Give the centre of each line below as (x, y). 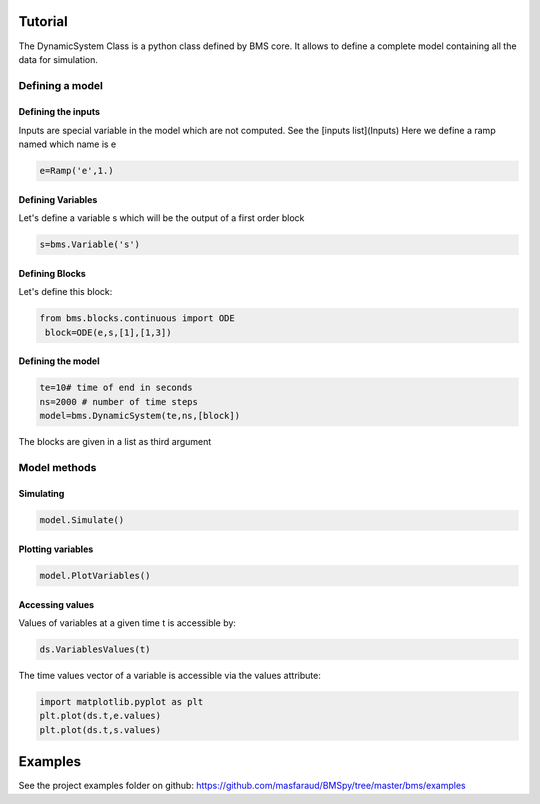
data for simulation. (58, 59)
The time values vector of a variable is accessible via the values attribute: (170, 675)
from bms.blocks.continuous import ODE (137, 318)
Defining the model (59, 361)
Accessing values (56, 604)
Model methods (57, 467)
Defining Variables (58, 199)
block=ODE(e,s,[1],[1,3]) (108, 332)
